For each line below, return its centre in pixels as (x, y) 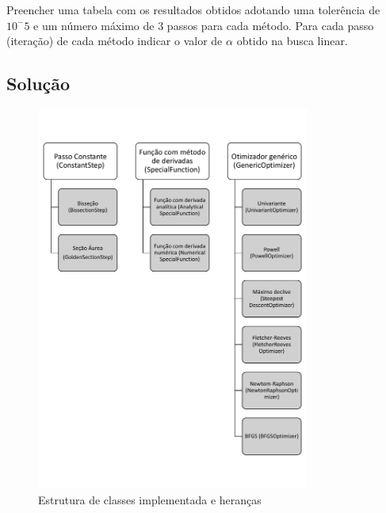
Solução (38, 84)
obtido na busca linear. (292, 41)
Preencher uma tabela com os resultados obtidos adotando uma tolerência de (193, 9)
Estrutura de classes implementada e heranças (150, 499)
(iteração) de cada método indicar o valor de (115, 41)
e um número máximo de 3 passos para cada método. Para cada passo (204, 25)
